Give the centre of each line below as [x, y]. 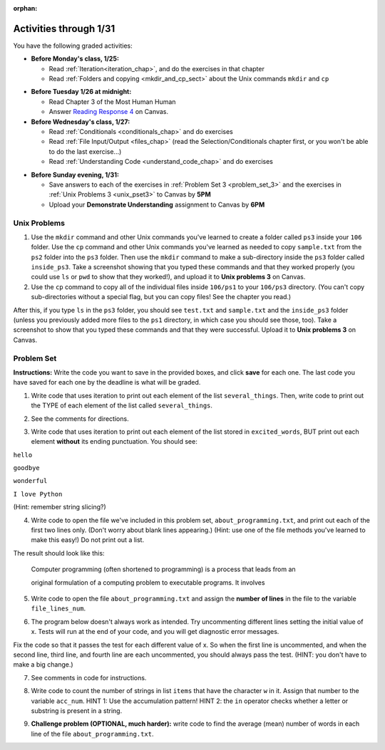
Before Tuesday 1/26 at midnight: [81, 92]
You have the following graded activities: [73, 46]
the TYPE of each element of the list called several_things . [122, 405]
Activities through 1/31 [64, 28]
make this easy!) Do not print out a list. [88, 540]
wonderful [30, 481]
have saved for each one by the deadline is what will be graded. [107, 382]
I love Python [38, 494]
